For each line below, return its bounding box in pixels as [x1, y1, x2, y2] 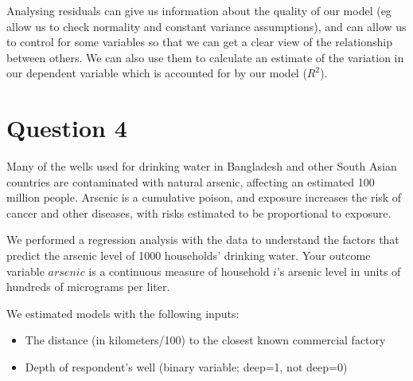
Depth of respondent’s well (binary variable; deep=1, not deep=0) [25, 359, 348, 375]
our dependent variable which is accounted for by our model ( [6, 65, 307, 81]
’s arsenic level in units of [276, 262, 401, 279]
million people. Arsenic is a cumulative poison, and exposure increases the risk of [6, 189, 402, 206]
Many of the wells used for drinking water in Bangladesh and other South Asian [6, 158, 397, 175]
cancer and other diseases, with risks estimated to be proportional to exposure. [6, 204, 392, 221]
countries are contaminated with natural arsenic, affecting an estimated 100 [6, 173, 375, 190]
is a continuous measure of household [88, 262, 270, 279]
